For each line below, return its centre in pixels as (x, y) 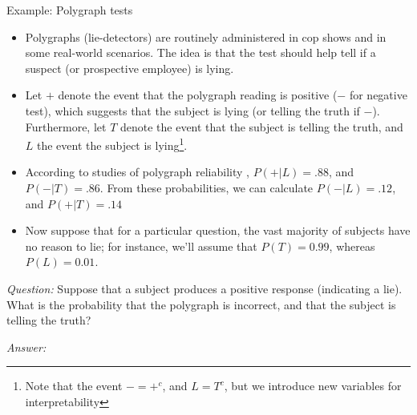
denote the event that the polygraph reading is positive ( (198, 95)
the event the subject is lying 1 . (112, 144)
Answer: (26, 347)
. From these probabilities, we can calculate (206, 187)
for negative (378, 95)
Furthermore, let (66, 126)
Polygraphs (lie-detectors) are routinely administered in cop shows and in (206, 36)
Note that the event (74, 386)
